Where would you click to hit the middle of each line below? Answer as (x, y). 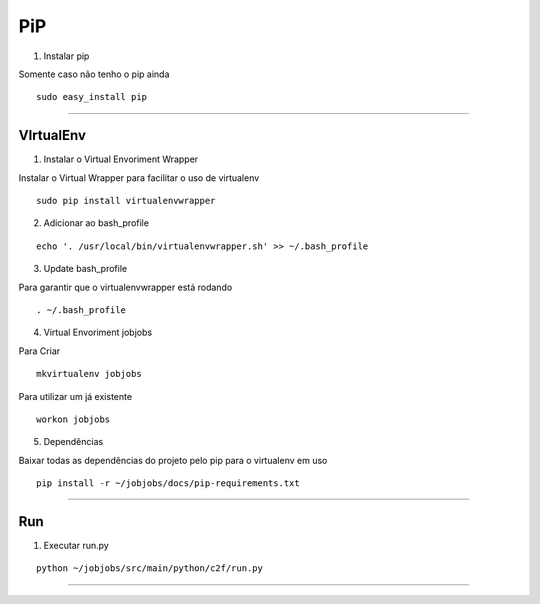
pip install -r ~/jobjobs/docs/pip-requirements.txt (168, 483)
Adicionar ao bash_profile (96, 223)
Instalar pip (66, 56)
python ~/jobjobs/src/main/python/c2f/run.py (150, 568)
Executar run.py (76, 545)
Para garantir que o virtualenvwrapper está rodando (125, 287)
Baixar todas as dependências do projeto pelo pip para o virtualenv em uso (173, 460)
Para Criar (39, 351)
